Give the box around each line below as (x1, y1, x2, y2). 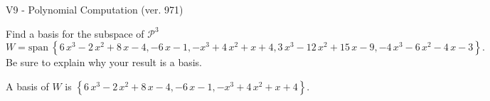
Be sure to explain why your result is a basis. (6, 55, 203, 70)
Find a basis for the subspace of (6, 26, 144, 41)
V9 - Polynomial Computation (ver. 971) (6, 2, 183, 16)
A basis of (6, 78, 49, 93)
